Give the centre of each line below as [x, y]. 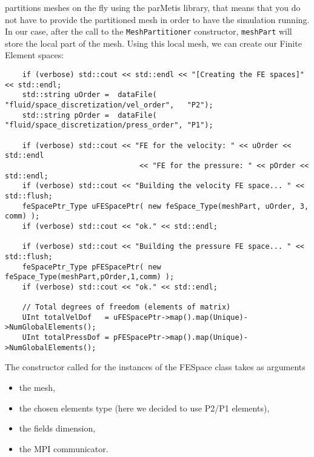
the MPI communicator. [64, 448]
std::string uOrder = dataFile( [89, 95]
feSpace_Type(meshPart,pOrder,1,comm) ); [90, 277]
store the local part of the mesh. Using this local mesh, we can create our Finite [153, 43]
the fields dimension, [57, 428]
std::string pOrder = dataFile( [89, 115]
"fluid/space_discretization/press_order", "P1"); [109, 125]
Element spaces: [35, 55]
